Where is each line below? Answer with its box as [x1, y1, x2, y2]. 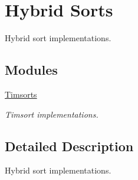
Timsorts [5, 88, 37, 100]
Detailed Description [5, 136, 134, 155]
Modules [5, 61, 58, 79]
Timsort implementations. [5, 108, 98, 120]
